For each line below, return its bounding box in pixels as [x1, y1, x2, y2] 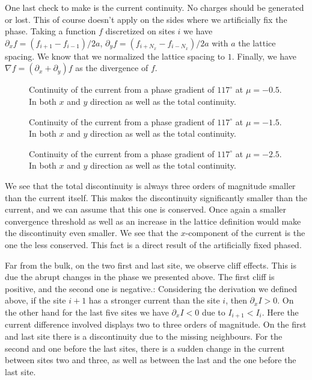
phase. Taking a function [5, 25, 96, 37]
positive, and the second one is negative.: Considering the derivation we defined [5, 282, 298, 294]
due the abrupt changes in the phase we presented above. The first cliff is [5, 270, 275, 283]
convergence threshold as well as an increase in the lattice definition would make [5, 214, 301, 227]
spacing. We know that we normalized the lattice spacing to [5, 49, 225, 62]
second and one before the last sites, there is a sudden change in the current [5, 341, 285, 354]
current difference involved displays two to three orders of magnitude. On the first [5, 318, 307, 331]
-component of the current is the [185, 226, 305, 239]
